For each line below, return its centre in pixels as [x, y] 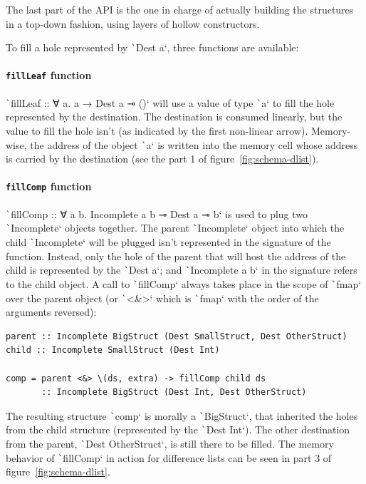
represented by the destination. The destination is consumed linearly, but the [174, 117]
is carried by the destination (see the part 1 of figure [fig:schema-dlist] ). [162, 159]
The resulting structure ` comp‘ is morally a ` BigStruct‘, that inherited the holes [182, 415]
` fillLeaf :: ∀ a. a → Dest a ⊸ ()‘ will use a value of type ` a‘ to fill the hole [170, 102]
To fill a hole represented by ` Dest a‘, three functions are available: [152, 47]
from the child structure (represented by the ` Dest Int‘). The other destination [178, 429]
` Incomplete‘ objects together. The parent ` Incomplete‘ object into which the [175, 228]
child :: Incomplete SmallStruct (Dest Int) [113, 350]
